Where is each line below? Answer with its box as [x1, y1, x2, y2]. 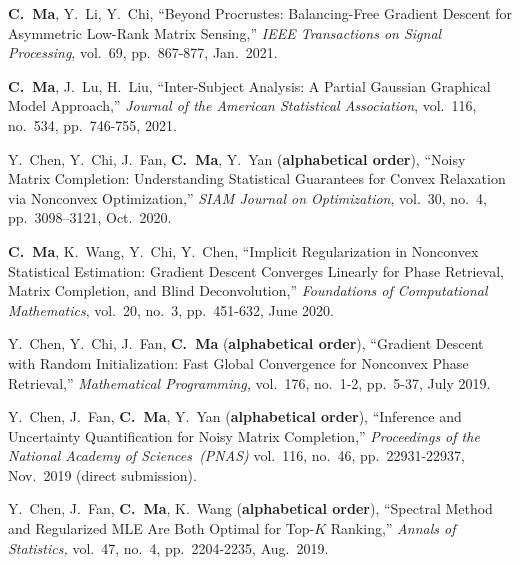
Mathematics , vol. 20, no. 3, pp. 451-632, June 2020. [8, 299, 335, 320]
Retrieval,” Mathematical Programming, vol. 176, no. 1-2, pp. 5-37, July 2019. [8, 372, 491, 393]
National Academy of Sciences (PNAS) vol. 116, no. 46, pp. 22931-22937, [8, 445, 465, 466]
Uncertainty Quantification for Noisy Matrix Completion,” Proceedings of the [8, 425, 480, 446]
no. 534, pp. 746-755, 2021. [8, 114, 177, 135]
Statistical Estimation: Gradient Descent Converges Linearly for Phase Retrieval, [8, 260, 504, 281]
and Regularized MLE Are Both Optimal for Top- [8, 518, 315, 539]
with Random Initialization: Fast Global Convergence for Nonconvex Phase [8, 352, 469, 373]
